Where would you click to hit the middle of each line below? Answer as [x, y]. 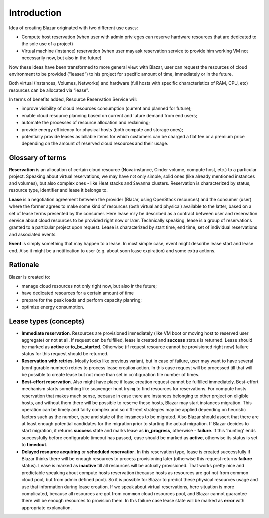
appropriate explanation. [47, 507]
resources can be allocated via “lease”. [49, 90]
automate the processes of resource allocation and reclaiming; [86, 123]
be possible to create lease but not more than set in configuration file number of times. [111, 375]
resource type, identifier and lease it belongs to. [59, 190]
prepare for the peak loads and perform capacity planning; [82, 300]
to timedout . [35, 445]
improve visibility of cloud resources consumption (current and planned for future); [107, 108]
